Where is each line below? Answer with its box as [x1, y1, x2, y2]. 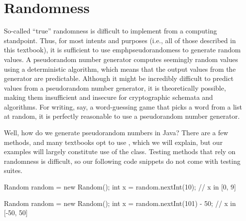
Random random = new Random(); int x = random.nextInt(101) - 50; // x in [4, 198, 236, 208]
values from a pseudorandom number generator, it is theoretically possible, [4, 82, 226, 93]
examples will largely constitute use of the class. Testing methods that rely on [4, 146, 236, 157]
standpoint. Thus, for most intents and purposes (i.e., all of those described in [4, 35, 236, 45]
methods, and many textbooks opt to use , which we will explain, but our [4, 137, 223, 147]
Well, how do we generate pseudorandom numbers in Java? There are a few [4, 127, 229, 138]
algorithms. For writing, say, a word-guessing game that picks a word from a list [4, 101, 242, 111]
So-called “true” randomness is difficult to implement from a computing [4, 26, 217, 36]
